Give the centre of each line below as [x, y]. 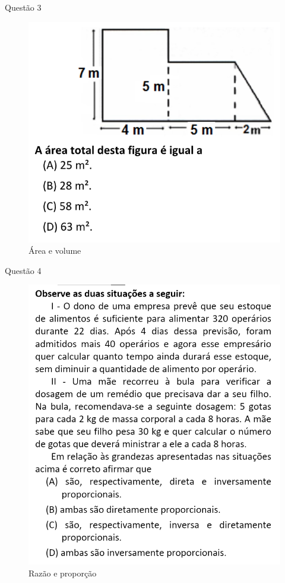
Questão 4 [23, 270]
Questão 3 [23, 7]
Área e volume [55, 250]
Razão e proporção [63, 573]
